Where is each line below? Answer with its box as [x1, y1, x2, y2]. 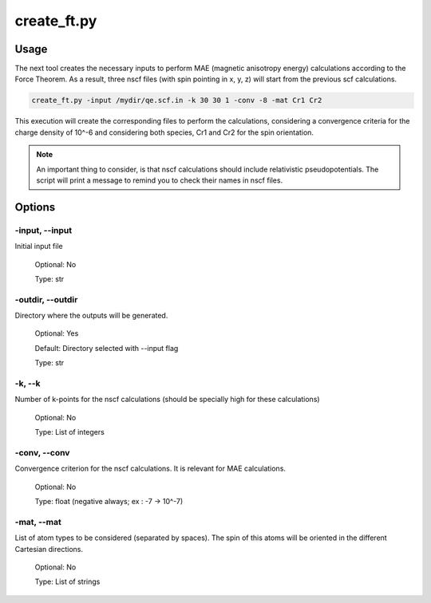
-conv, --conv [14, 447, 70, 458]
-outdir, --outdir [14, 294, 78, 305]
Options [14, 200, 56, 214]
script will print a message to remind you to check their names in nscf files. [36, 175, 283, 185]
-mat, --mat [14, 516, 61, 527]
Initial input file [14, 242, 63, 251]
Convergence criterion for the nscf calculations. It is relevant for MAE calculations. [14, 463, 287, 474]
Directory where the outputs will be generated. [14, 311, 168, 321]
